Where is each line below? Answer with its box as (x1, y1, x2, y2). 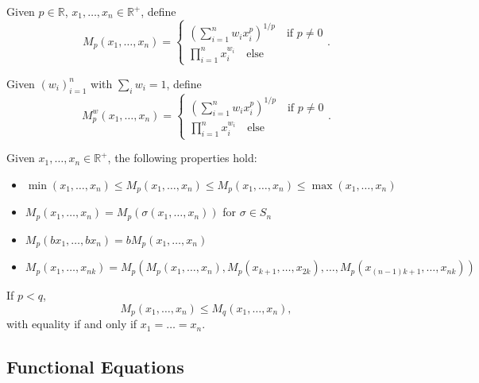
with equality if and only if (6, 315, 137, 332)
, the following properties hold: (107, 149, 257, 166)
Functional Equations (6, 354, 184, 379)
